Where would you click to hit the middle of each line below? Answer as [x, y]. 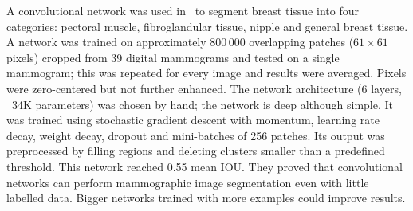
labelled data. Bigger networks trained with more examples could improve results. [206, 198]
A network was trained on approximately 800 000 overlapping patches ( [180, 42]
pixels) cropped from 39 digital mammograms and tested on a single [173, 57]
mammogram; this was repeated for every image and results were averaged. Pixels [206, 73]
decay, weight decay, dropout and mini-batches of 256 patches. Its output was [196, 135]
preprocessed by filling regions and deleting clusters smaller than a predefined [196, 151]
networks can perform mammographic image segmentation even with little [188, 182]
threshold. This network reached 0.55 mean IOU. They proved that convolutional [205, 166]
